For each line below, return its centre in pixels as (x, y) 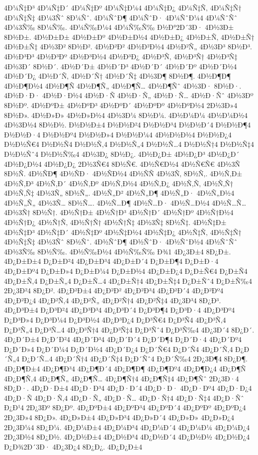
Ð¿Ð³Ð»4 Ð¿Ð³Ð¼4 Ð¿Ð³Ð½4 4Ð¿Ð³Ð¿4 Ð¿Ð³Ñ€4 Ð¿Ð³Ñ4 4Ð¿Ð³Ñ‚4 (115, 320)
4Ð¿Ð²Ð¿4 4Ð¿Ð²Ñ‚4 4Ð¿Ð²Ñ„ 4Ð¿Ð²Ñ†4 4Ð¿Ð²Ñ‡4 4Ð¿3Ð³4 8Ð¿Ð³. (113, 300)
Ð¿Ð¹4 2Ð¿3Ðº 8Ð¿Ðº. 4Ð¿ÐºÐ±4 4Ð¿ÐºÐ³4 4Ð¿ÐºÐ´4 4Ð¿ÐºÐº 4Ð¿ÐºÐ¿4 (125, 407)
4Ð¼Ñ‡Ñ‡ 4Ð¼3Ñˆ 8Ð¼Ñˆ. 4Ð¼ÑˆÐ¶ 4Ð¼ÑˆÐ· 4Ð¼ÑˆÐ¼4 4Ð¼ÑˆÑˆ (121, 17)
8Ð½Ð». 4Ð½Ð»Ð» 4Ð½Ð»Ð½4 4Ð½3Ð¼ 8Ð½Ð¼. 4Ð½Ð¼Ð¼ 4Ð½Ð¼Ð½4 (126, 115)
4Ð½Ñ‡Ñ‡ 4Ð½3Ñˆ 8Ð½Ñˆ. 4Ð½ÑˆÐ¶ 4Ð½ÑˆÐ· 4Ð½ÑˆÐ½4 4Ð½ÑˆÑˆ (121, 242)
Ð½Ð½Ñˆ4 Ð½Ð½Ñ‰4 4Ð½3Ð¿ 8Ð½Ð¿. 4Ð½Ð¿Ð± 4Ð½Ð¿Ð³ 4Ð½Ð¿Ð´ (122, 154)
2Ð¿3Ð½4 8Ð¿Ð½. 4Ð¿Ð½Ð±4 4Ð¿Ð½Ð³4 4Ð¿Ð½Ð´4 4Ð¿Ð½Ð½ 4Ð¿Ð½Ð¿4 (127, 437)
